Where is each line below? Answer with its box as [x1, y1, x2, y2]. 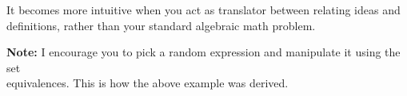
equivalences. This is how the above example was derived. [6, 75, 289, 91]
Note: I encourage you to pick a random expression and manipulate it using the [6, 44, 401, 60]
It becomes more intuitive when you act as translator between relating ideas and [6, 2, 401, 17]
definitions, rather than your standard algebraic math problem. [6, 17, 316, 33]
